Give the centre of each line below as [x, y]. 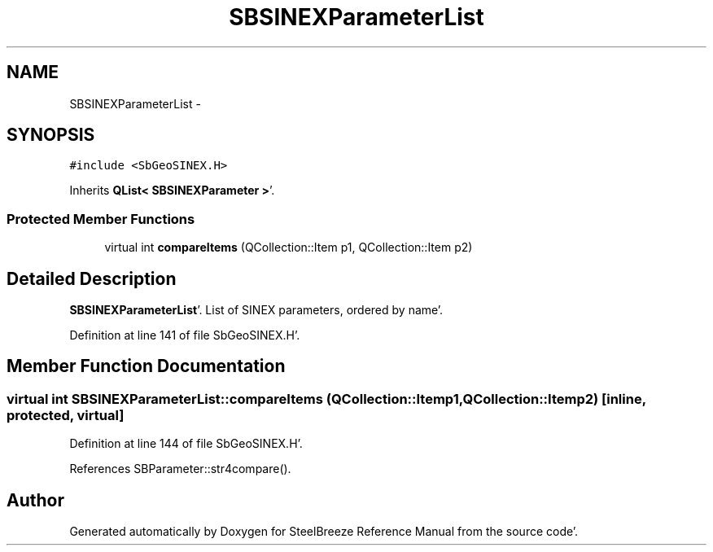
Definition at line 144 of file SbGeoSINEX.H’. [186, 444]
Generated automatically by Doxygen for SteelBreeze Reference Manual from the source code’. [324, 532]
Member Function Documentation [146, 366]
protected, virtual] [66, 415]
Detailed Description [92, 278]
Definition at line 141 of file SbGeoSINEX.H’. [185, 335]
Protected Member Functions [101, 219]
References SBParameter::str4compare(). [180, 469]
